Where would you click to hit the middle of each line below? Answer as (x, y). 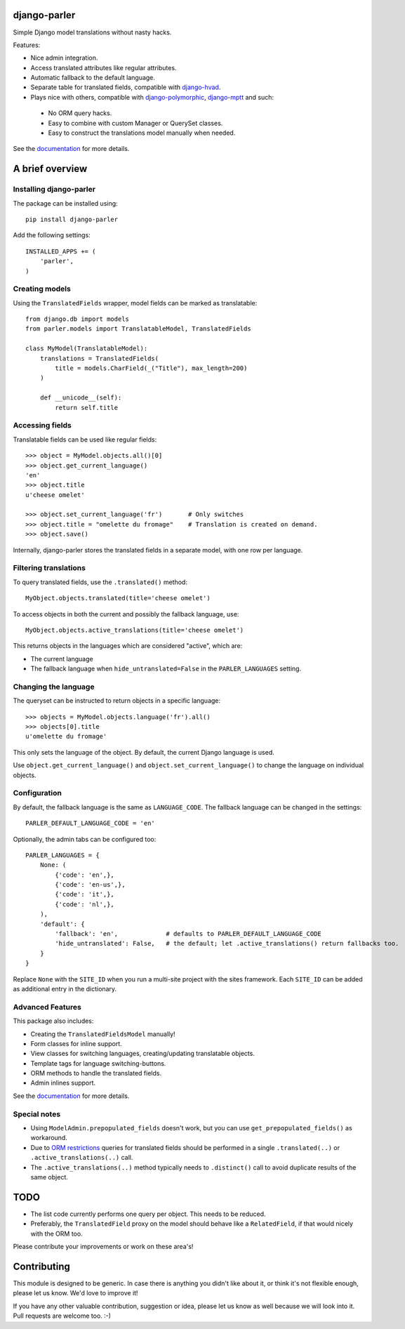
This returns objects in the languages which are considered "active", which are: (128, 646)
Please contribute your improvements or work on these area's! (103, 1247)
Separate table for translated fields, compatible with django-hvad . (126, 87)
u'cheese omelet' (55, 495)
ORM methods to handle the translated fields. (96, 1073)
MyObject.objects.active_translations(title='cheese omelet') (135, 630)
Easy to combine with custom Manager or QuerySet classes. (135, 123)
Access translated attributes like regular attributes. (104, 67)
